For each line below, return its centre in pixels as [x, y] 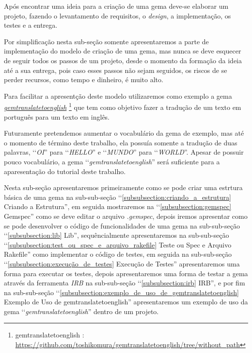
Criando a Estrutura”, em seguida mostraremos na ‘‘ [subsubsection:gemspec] [118, 206]
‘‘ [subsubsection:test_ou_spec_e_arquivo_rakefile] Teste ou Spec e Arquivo [118, 244]
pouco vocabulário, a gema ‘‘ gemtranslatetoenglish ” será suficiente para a [112, 161]
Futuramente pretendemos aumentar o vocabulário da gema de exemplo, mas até [124, 133]
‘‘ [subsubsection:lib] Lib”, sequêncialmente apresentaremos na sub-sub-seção [117, 235]
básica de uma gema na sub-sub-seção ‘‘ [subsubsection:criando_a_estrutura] [118, 197]
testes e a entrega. [31, 25]
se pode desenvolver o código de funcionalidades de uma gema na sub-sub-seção [122, 225]
